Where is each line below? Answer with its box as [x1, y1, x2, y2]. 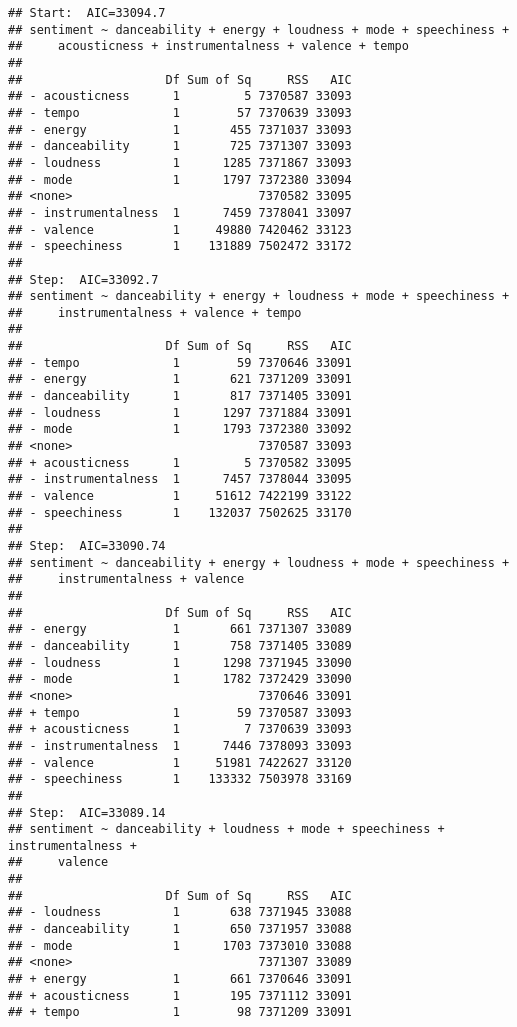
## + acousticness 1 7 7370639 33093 [8, 722, 352, 737]
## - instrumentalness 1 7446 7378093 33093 [8, 738, 352, 753]
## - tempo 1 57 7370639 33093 [8, 105, 352, 120]
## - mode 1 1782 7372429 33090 [8, 672, 352, 687]
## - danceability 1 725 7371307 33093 [8, 139, 352, 154]
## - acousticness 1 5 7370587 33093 [8, 89, 352, 104]
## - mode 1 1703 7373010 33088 [8, 938, 352, 953]
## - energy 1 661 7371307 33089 [8, 622, 352, 637]
